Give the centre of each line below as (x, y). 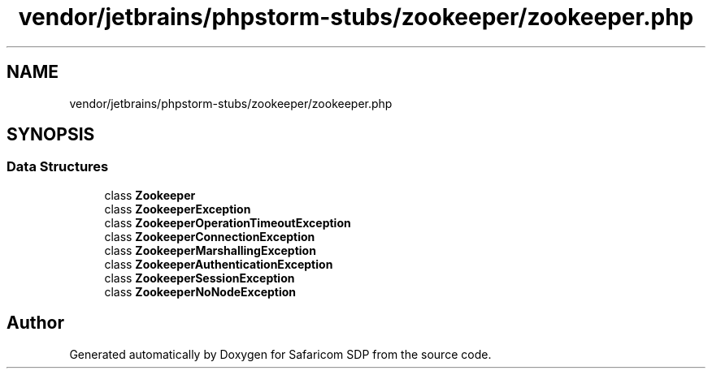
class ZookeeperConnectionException (210, 236)
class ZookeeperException (178, 209)
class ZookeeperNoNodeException (200, 291)
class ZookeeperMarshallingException (210, 250)
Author (35, 323)
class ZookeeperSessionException (200, 278)
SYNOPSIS (51, 135)
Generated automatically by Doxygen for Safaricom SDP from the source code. (280, 354)
